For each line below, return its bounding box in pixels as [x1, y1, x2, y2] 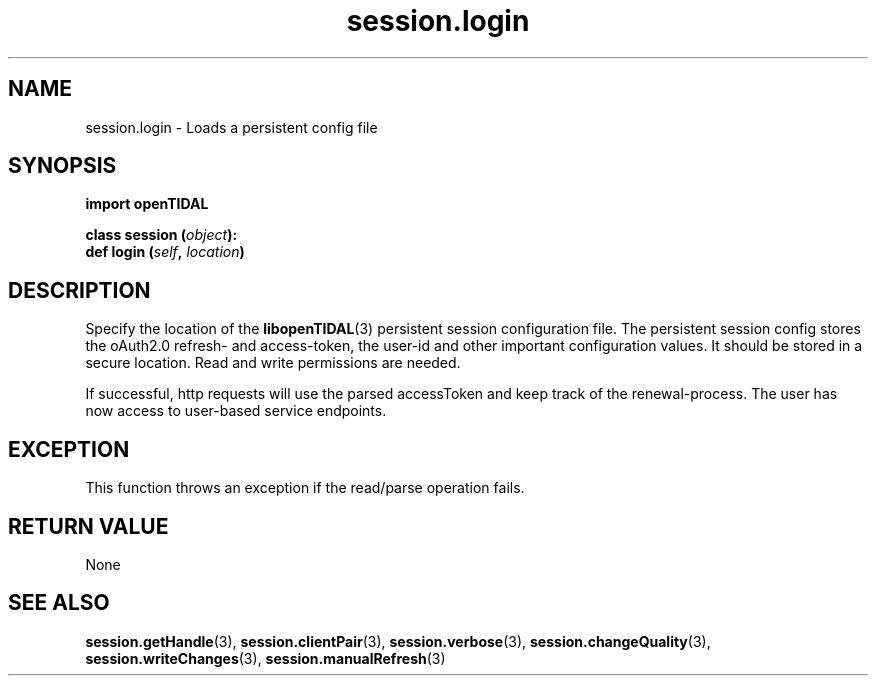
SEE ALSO [8, 590, 110, 616]
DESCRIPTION [8, 277, 151, 303]
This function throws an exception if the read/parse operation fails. [85, 479, 525, 497]
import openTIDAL [85, 195, 209, 213]
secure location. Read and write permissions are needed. [85, 354, 461, 372]
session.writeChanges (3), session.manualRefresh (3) [85, 649, 446, 667]
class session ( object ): [85, 226, 238, 244]
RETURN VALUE [8, 513, 169, 539]
